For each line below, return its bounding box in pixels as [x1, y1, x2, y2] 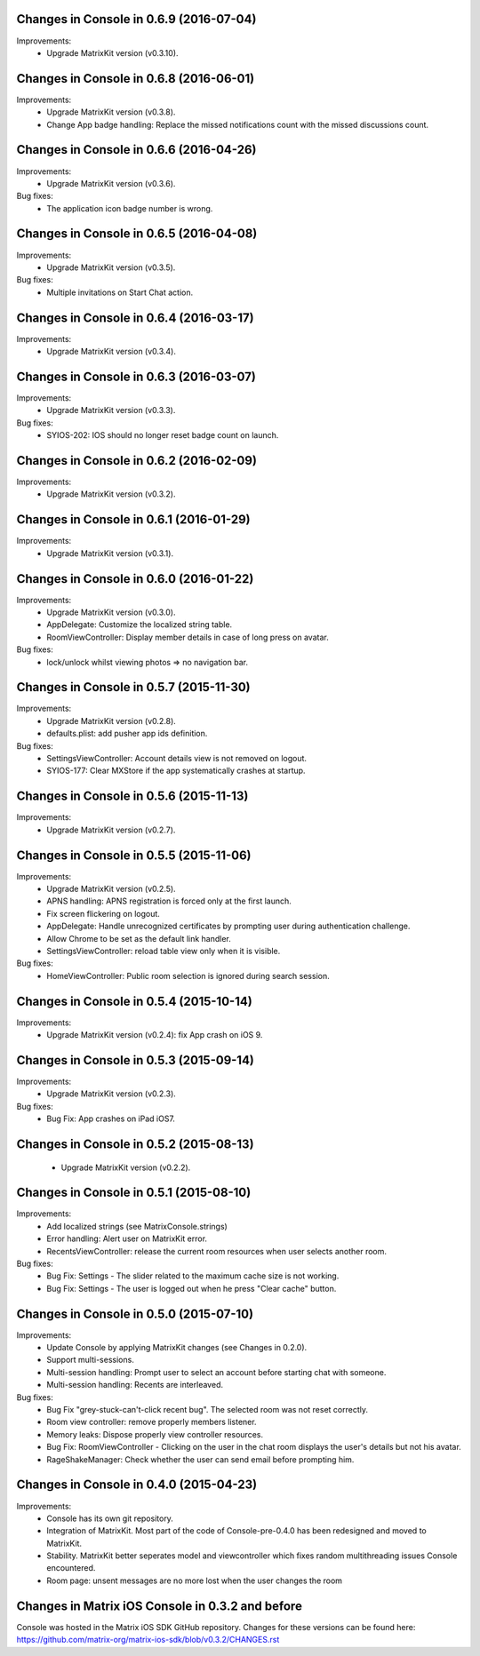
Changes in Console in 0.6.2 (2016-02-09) [16, 453, 258, 468]
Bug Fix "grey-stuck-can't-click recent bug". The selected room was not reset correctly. [46, 1405, 369, 1415]
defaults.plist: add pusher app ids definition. [46, 728, 208, 739]
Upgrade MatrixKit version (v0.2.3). [46, 1088, 177, 1099]
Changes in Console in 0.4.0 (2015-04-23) [16, 1477, 258, 1493]
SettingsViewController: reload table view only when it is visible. [46, 945, 281, 956]
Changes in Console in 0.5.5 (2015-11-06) [16, 848, 252, 863]
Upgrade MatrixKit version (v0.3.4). [46, 346, 177, 357]
